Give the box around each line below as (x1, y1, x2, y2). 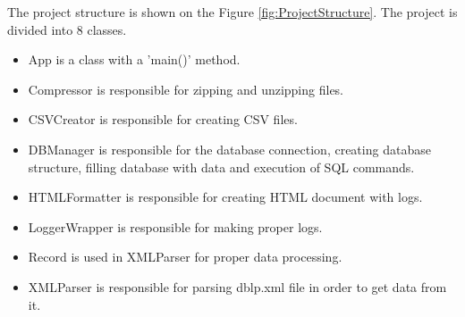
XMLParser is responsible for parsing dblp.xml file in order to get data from (28, 277, 447, 296)
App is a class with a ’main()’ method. (28, 50, 241, 69)
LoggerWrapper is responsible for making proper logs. (28, 217, 323, 236)
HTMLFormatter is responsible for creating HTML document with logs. (28, 188, 423, 206)
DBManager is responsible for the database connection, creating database (28, 139, 431, 158)
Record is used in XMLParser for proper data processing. (28, 247, 342, 266)
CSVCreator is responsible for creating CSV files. (28, 110, 298, 129)
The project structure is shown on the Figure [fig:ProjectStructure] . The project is (7, 3, 458, 21)
